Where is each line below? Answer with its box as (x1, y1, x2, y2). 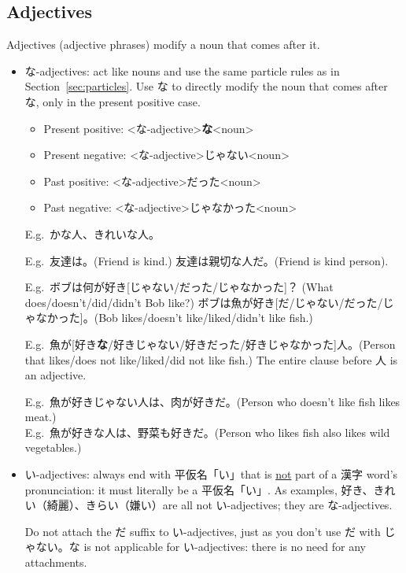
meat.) (24, 408, 57, 425)
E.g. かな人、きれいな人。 (24, 225, 161, 242)
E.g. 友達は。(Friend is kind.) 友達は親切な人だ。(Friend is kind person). (24, 252, 389, 268)
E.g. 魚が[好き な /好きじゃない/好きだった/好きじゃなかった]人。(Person (24, 335, 396, 352)
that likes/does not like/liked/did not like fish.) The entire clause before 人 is (24, 351, 398, 368)
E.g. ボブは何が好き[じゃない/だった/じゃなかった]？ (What (24, 279, 334, 295)
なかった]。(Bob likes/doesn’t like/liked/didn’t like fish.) (35, 309, 313, 326)
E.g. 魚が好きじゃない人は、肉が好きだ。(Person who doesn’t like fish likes (24, 393, 400, 409)
